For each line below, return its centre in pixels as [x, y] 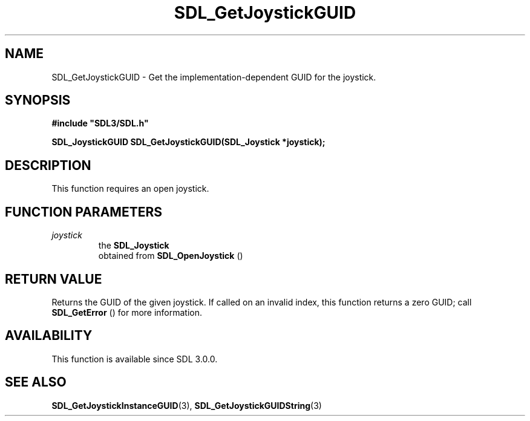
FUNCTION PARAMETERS [83, 212]
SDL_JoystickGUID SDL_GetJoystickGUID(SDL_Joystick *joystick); [188, 142]
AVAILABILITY [49, 336]
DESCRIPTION [48, 165]
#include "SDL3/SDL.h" [100, 123]
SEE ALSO [36, 382]
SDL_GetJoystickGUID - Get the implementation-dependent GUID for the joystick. [214, 77]
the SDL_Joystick [134, 246]
